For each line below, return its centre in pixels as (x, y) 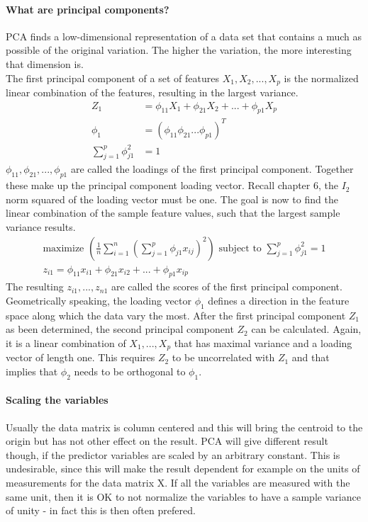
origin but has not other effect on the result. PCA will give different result (167, 441)
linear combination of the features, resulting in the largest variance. (152, 92)
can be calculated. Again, (306, 329)
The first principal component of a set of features (112, 78)
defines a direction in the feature (279, 300)
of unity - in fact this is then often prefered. (101, 510)
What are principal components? (88, 9)
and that (311, 357)
